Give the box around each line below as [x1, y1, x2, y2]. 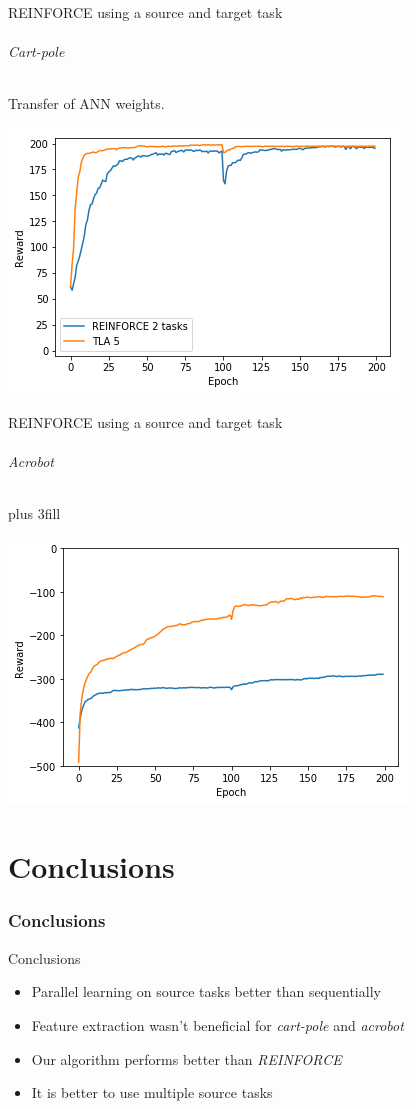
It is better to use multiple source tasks [31, 1082, 273, 1103]
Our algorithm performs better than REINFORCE [31, 1048, 342, 1069]
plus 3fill [8, 502, 61, 523]
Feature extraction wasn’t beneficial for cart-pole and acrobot [31, 1014, 404, 1035]
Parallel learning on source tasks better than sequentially [31, 981, 381, 1002]
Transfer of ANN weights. [8, 93, 165, 114]
